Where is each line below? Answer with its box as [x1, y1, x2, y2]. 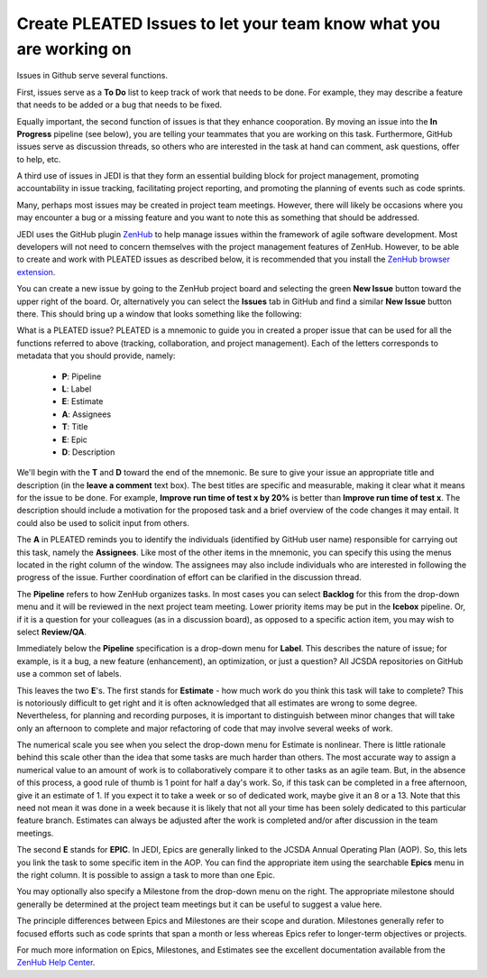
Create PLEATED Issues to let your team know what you [16, 14, 441, 33]
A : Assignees [61, 409, 112, 420]
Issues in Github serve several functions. [16, 70, 169, 81]
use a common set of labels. [16, 669, 122, 679]
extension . [16, 266, 56, 277]
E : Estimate [61, 396, 104, 407]
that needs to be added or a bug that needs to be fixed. [16, 99, 223, 110]
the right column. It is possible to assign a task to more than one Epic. [16, 870, 275, 880]
